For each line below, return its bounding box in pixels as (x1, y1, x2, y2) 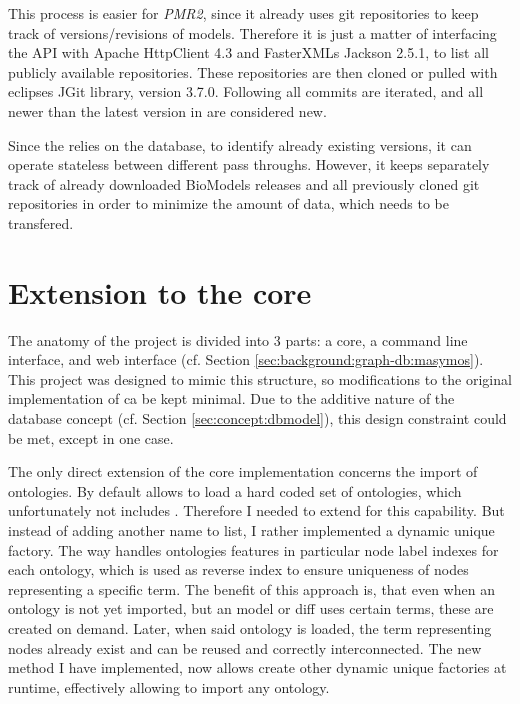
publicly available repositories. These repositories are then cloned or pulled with (8, 61, 498, 82)
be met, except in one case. (8, 427, 174, 448)
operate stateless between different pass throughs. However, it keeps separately (8, 154, 490, 175)
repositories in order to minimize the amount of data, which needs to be (8, 193, 449, 214)
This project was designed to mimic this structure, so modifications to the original (8, 368, 512, 389)
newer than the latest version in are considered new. (8, 100, 327, 121)
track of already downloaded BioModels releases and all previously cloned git (8, 173, 480, 194)
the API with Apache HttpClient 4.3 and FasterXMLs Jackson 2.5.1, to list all (8, 42, 490, 63)
